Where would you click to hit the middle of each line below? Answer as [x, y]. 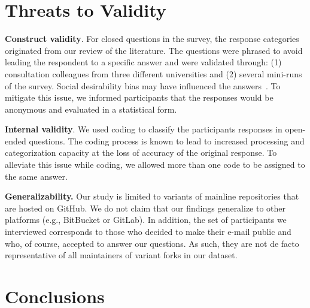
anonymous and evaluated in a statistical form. [91, 109]
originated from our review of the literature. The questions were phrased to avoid [154, 50]
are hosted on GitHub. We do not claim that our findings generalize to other [145, 208]
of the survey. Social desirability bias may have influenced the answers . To [143, 85]
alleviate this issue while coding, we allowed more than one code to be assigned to [155, 164]
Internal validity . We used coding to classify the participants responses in [144, 129]
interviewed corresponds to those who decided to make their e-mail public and [148, 232]
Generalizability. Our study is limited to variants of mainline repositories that [152, 196]
